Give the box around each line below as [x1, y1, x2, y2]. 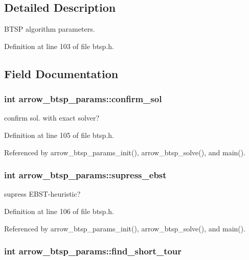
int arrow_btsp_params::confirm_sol [4, 92, 162, 105]
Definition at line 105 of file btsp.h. [4, 129, 114, 140]
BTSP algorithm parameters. [4, 23, 95, 34]
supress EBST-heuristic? [4, 188, 81, 199]
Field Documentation [4, 65, 119, 81]
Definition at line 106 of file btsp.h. [4, 205, 114, 216]
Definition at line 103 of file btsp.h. [4, 40, 114, 51]
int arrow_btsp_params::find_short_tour [4, 245, 182, 257]
